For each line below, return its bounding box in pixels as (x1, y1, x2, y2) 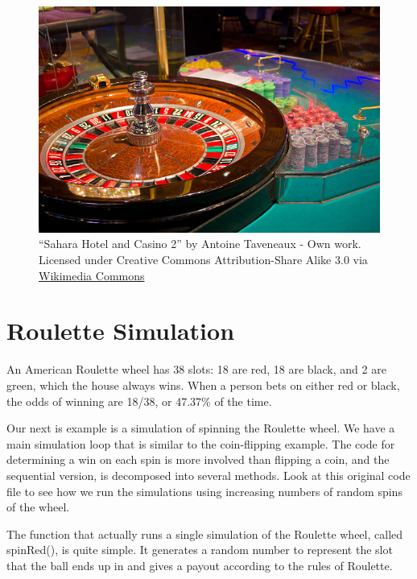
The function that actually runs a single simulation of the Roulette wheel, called (6, 525, 403, 542)
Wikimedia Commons (39, 267, 145, 283)
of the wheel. (6, 498, 70, 515)
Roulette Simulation (6, 314, 235, 347)
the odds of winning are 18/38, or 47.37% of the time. (6, 392, 272, 409)
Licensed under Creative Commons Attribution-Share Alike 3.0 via (39, 251, 368, 268)
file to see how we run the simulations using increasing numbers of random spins (6, 482, 403, 499)
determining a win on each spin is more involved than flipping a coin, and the (6, 451, 390, 468)
